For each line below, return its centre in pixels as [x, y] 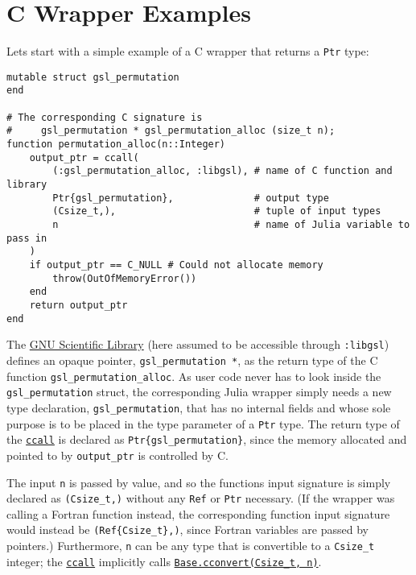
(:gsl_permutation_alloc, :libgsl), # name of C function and [222, 171]
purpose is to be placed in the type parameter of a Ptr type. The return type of [203, 423]
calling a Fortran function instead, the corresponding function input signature [198, 513]
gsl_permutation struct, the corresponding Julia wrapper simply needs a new [199, 392]
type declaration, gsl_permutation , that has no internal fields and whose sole [199, 407]
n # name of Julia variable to [231, 225]
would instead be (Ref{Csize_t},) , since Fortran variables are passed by [187, 529]
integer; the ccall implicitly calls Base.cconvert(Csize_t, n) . [164, 561]
